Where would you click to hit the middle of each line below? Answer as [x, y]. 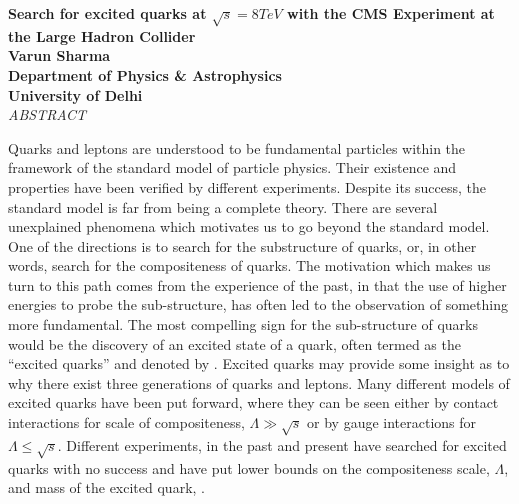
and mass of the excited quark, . [106, 487]
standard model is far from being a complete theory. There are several [223, 206]
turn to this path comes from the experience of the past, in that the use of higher [257, 284]
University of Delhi [75, 94]
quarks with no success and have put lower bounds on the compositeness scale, [249, 467]
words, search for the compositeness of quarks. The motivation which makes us [249, 265]
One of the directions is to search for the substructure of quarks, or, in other [242, 245]
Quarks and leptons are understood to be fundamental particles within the [237, 147]
